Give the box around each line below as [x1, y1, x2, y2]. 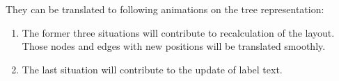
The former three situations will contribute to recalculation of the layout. [22, 25, 335, 39]
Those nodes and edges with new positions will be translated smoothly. [22, 39, 326, 53]
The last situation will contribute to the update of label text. [22, 62, 283, 76]
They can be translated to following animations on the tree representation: [6, 2, 324, 16]
